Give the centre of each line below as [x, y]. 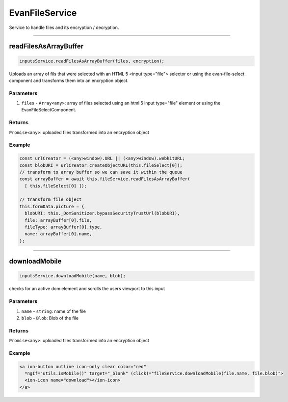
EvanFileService [43, 13]
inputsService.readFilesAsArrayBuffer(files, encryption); [92, 61]
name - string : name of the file [53, 311]
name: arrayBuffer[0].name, [58, 234]
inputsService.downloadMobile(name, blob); [73, 276]
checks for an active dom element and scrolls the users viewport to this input [87, 289]
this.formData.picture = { [52, 206]
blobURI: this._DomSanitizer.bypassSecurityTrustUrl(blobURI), [102, 213]
